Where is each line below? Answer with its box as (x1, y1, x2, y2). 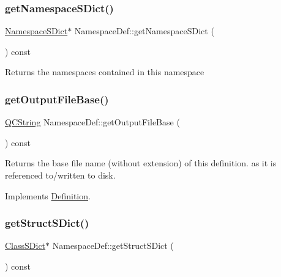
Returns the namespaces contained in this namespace (5, 65, 204, 78)
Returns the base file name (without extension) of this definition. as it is (5, 157, 277, 169)
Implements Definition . (5, 189, 91, 202)
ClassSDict (5, 239, 46, 252)
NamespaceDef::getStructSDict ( (52, 239, 174, 252)
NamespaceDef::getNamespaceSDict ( (74, 24, 214, 37)
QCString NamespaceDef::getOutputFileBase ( (5, 116, 180, 128)
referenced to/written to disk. (5, 169, 116, 181)
